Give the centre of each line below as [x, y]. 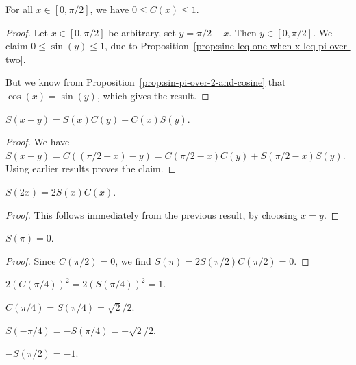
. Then [243, 32]
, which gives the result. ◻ [153, 95]
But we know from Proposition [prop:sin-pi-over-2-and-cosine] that [146, 82]
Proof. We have [38, 142]
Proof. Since [31, 260]
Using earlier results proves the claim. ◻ [91, 168]
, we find [133, 260]
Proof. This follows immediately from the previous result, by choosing [152, 214]
